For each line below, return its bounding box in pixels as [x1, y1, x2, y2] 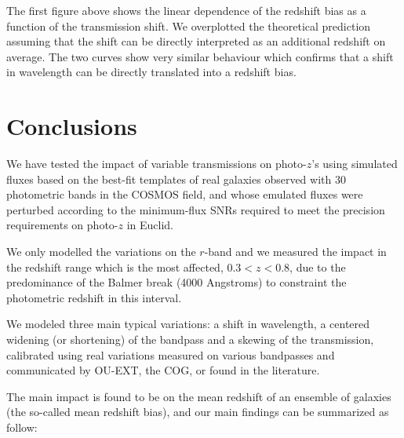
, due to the [289, 258, 346, 275]
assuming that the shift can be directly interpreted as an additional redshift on [6, 33, 386, 49]
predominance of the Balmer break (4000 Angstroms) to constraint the [6, 274, 347, 290]
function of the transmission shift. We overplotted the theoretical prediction [6, 17, 371, 34]
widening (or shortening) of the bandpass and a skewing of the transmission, [6, 331, 374, 348]
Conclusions [6, 110, 137, 142]
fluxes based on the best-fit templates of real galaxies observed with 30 [6, 170, 346, 187]
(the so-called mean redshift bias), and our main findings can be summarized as [6, 403, 389, 420]
